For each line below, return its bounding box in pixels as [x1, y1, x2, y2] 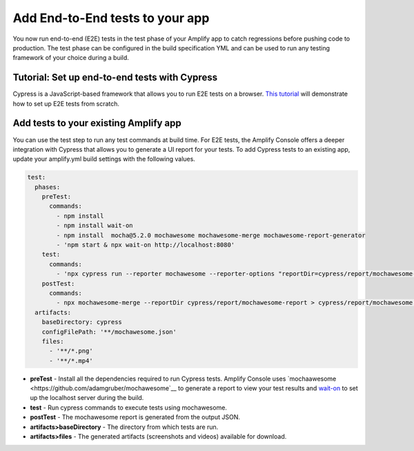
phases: [34, 183, 61, 191]
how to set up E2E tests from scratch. [12, 99, 120, 108]
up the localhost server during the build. [30, 394, 144, 402]
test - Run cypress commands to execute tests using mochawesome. [30, 403, 228, 412]
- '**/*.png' [49, 347, 93, 355]
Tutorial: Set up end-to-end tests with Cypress [12, 72, 217, 83]
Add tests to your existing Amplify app [12, 117, 182, 129]
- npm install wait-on [56, 221, 134, 230]
